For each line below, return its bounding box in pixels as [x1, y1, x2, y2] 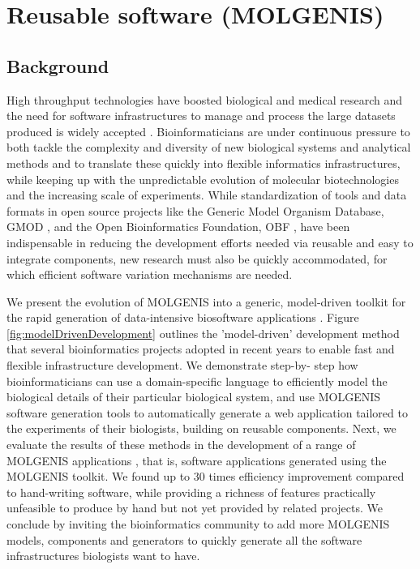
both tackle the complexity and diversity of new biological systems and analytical [6, 139, 411, 156]
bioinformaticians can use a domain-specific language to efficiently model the [6, 372, 388, 389]
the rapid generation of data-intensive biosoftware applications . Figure [6, 309, 359, 326]
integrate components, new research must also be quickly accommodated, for [6, 250, 388, 267]
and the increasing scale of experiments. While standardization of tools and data [6, 186, 407, 203]
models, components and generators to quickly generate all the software [6, 531, 362, 548]
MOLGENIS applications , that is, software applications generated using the [6, 451, 387, 468]
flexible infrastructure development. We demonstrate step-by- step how [6, 357, 358, 374]
